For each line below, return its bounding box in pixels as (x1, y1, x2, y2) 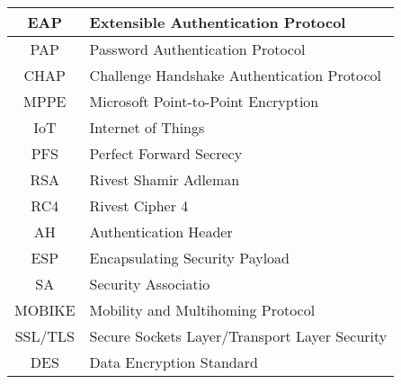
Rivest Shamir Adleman (89, 169, 240, 190)
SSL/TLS (14, 326, 75, 346)
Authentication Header (89, 221, 233, 242)
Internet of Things (89, 117, 205, 138)
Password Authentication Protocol (89, 39, 306, 59)
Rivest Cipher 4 (89, 195, 189, 216)
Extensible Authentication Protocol (89, 12, 346, 32)
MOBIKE (14, 299, 76, 320)
